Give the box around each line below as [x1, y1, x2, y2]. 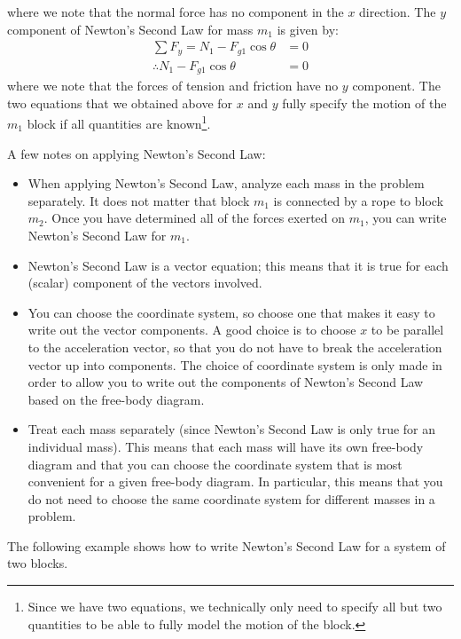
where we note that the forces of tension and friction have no [7, 76, 339, 95]
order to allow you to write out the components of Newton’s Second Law [27, 373, 424, 391]
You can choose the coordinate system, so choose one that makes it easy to [27, 303, 435, 321]
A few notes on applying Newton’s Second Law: [7, 144, 266, 162]
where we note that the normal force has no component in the [7, 3, 344, 20]
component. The [352, 76, 441, 95]
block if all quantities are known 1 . [27, 112, 211, 132]
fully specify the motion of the [282, 93, 447, 112]
